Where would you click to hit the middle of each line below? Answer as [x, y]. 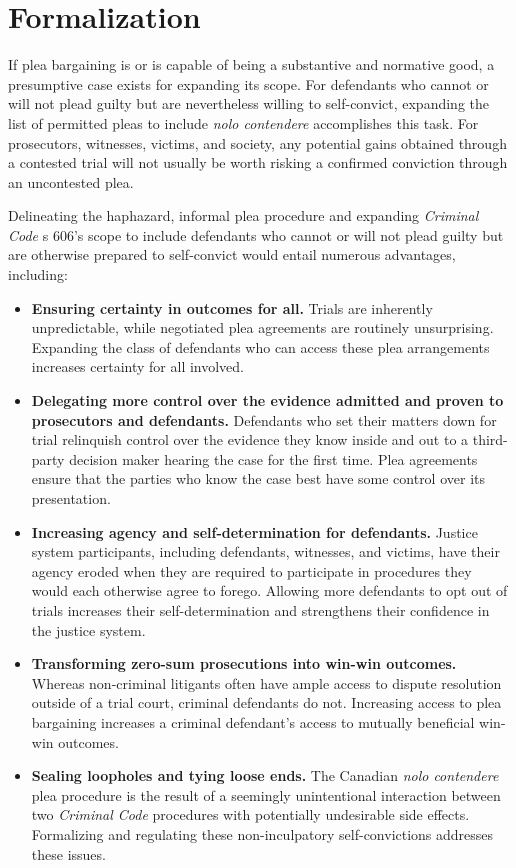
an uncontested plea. [71, 181]
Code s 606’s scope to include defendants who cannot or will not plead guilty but [256, 234]
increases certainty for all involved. [138, 366]
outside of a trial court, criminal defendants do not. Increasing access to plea [266, 702]
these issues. [68, 853]
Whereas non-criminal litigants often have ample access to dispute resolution [266, 682]
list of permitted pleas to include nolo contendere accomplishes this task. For [243, 122]
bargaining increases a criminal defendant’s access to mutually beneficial [253, 721]
